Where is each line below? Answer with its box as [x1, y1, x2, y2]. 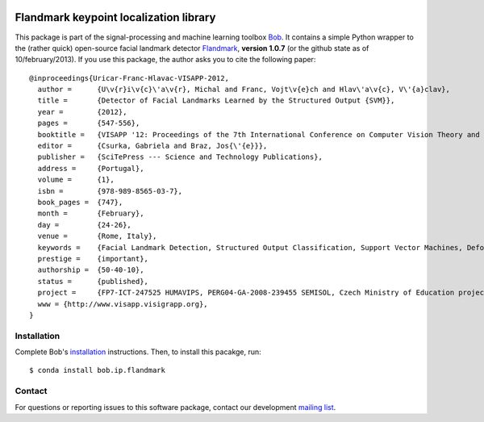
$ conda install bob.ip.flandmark [29, 366, 165, 375]
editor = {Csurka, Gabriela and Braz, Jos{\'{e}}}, [37, 141, 268, 151]
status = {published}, [37, 277, 149, 286]
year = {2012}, [37, 107, 127, 116]
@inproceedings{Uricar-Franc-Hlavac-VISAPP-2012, [29, 73, 230, 82]
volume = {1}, [37, 175, 115, 185]
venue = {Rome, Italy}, [37, 232, 157, 241]
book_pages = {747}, [37, 198, 123, 207]
